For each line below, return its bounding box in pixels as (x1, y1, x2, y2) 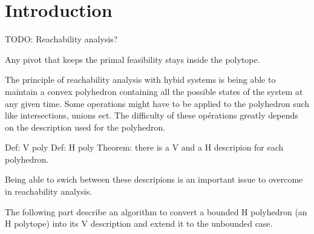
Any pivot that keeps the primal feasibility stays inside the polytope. (5, 53, 260, 65)
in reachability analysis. (5, 185, 93, 198)
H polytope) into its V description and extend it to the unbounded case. (5, 217, 273, 230)
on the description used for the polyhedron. (5, 120, 166, 133)
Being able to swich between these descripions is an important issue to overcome (5, 173, 303, 186)
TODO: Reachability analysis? (5, 33, 118, 45)
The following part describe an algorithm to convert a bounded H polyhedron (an (5, 205, 307, 218)
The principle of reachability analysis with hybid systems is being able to (5, 73, 276, 86)
